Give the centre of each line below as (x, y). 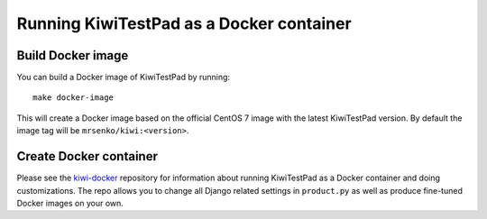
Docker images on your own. (70, 203)
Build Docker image (73, 55)
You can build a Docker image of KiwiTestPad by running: (123, 78)
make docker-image (74, 98)
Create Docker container (87, 156)
